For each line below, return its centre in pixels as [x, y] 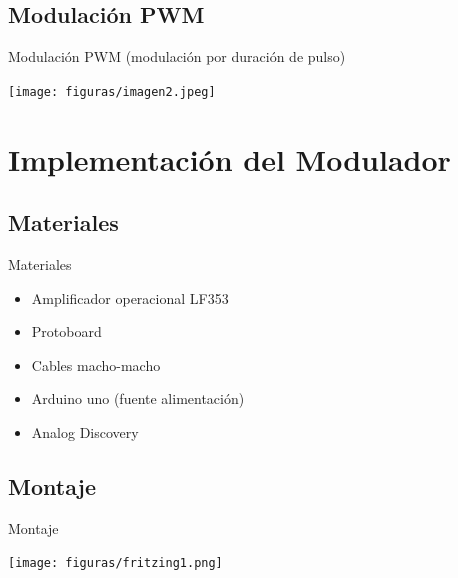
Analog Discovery [85, 432]
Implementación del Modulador [229, 158]
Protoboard [66, 331]
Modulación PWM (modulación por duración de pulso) [177, 56]
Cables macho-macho [96, 364]
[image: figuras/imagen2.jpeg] [112, 91]
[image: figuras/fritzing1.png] [115, 563]
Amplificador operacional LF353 [130, 297]
